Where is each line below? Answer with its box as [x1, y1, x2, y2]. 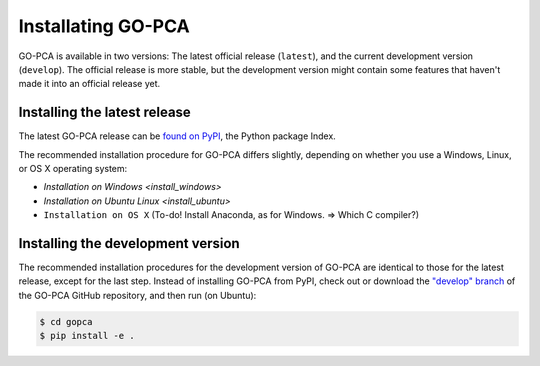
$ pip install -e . [39, 330, 135, 342]
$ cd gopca [39, 316, 93, 327]
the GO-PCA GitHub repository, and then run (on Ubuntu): [18, 289, 257, 301]
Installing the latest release [18, 104, 192, 121]
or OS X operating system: [18, 163, 128, 175]
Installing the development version [18, 235, 240, 252]
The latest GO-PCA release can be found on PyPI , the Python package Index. [18, 130, 337, 142]
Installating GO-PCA [18, 15, 190, 37]
